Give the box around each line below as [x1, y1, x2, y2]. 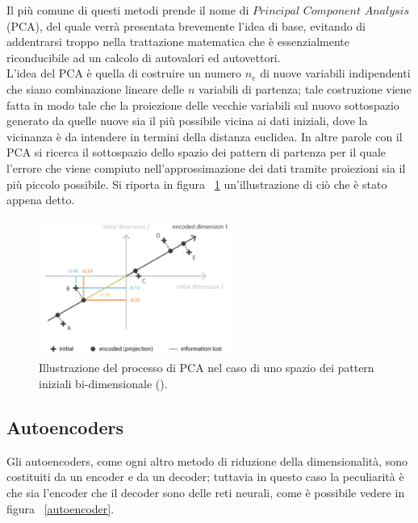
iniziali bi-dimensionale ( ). [39, 374, 168, 391]
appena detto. [6, 191, 75, 208]
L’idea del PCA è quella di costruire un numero [6, 65, 242, 82]
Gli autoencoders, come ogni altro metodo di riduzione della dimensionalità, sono [6, 452, 408, 469]
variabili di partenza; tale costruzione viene [198, 80, 412, 97]
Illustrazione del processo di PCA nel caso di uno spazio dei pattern [39, 359, 374, 376]
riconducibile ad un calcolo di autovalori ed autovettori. [6, 48, 281, 65]
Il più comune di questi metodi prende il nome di [6, 2, 249, 18]
